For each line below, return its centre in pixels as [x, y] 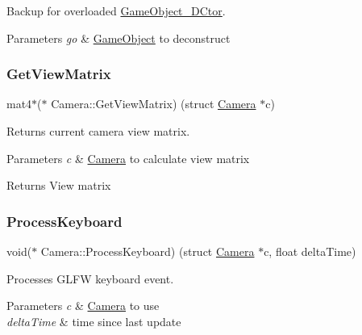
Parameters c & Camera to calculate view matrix [128, 158]
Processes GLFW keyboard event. [90, 278]
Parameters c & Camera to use [83, 306]
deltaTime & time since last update [94, 321]
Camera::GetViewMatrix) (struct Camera [154, 104]
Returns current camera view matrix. [98, 131]
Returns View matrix [59, 185]
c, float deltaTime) [310, 251]
